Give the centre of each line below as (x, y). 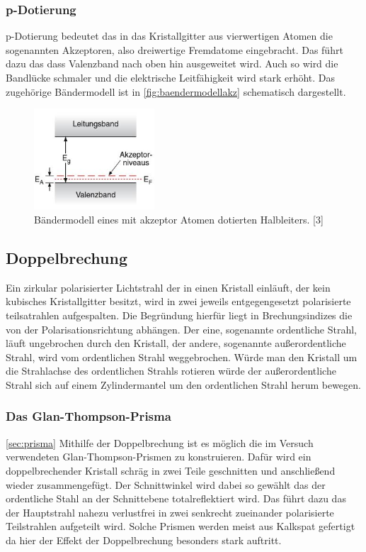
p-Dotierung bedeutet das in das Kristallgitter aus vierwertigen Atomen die (169, 36)
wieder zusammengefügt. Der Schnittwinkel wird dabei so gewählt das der (166, 484)
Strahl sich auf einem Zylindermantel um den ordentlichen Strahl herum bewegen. (183, 384)
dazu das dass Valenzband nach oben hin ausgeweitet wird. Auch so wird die (172, 64)
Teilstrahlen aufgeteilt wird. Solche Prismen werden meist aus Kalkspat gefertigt (181, 526)
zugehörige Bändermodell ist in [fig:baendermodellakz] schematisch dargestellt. (176, 91)
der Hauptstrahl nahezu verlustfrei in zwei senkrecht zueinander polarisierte (170, 512)
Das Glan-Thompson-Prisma (88, 416)
